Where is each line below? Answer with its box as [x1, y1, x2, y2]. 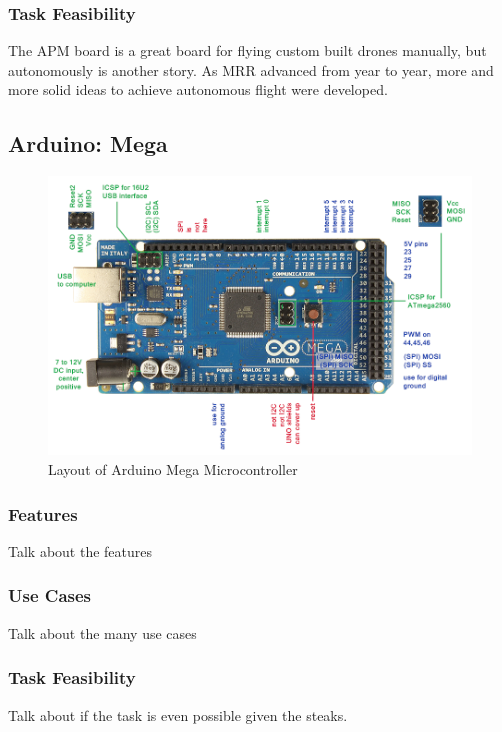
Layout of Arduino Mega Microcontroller [48, 459, 298, 480]
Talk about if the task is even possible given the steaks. [8, 704, 348, 725]
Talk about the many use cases [8, 622, 197, 643]
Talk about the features [8, 540, 153, 561]
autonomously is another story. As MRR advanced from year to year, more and [8, 59, 494, 80]
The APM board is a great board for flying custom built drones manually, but [8, 40, 487, 61]
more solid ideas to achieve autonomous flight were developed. [8, 79, 388, 100]
